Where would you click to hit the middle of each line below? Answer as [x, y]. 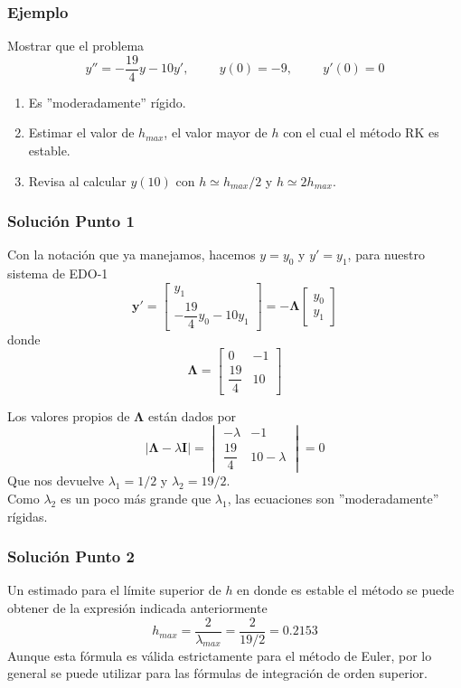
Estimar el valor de [81, 132]
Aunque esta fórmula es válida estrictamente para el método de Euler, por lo [220, 655]
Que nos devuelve [56, 481]
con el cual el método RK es [361, 132]
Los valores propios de [69, 415]
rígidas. [28, 516]
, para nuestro [386, 254]
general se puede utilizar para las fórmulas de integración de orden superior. [217, 673]
